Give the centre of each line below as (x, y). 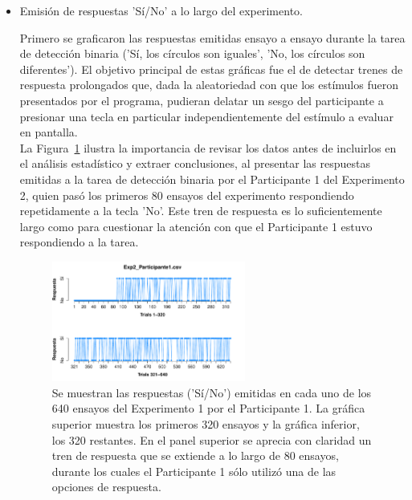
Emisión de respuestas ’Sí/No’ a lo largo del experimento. (161, 10)
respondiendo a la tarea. (79, 242)
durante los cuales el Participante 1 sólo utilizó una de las (194, 471)
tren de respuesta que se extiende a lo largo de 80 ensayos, (195, 455)
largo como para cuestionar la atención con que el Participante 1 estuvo (196, 226)
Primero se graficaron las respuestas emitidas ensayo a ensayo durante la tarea (212, 37)
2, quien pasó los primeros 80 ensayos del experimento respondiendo (187, 195)
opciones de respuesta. (106, 487)
